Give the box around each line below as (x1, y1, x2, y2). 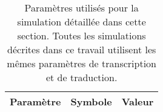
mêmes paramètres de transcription (7, 56, 156, 70)
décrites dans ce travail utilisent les (7, 42, 156, 56)
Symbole (70, 94, 112, 108)
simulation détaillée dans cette (17, 15, 146, 28)
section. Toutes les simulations (17, 28, 146, 42)
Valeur (121, 94, 154, 108)
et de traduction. (45, 70, 118, 84)
